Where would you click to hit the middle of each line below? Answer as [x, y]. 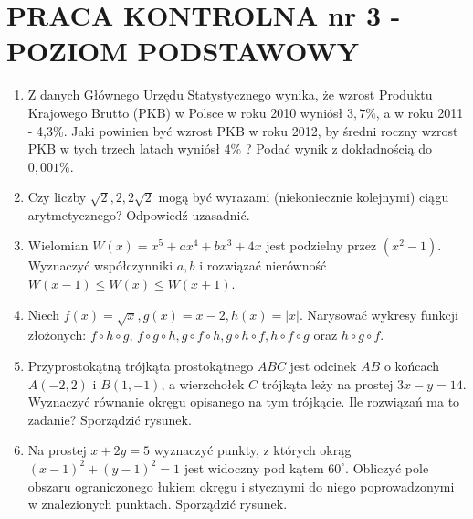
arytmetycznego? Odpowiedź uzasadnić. [139, 214]
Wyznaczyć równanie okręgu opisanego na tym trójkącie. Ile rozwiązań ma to [244, 402]
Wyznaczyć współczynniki [100, 265]
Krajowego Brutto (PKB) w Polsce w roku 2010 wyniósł [185, 112]
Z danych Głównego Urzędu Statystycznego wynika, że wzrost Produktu [230, 95]
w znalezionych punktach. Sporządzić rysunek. [158, 504]
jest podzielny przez [321, 245]
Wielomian [58, 245]
